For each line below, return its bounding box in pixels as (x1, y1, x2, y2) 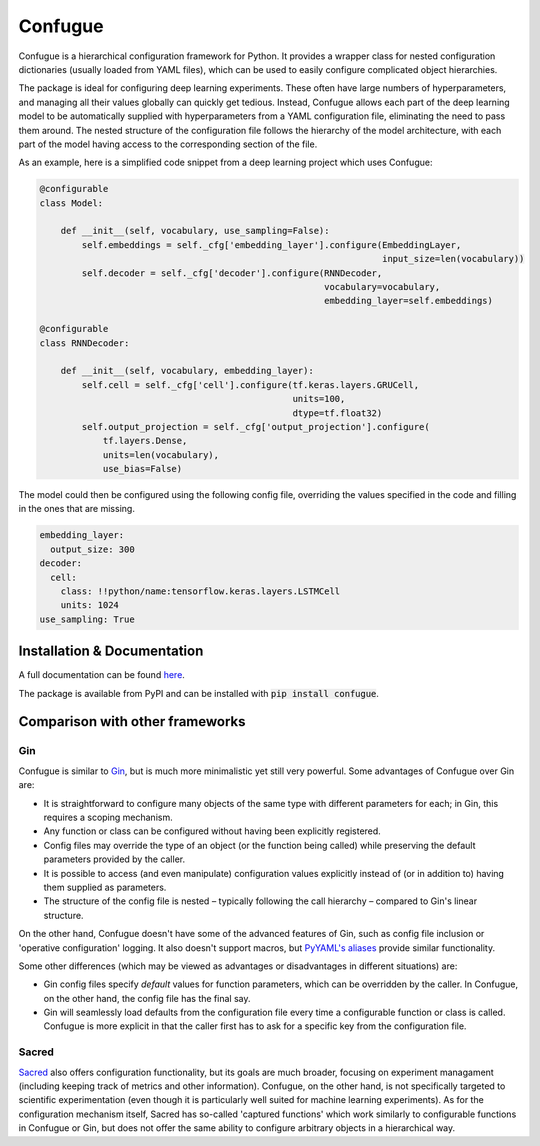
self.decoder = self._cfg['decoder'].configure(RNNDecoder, (81, 267, 383, 279)
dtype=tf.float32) (292, 407, 383, 419)
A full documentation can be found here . (18, 669, 185, 681)
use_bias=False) (102, 463, 183, 475)
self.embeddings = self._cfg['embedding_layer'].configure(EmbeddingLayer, (81, 239, 462, 250)
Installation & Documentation (18, 643, 204, 660)
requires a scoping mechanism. (43, 811, 174, 823)
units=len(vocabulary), (102, 449, 220, 460)
